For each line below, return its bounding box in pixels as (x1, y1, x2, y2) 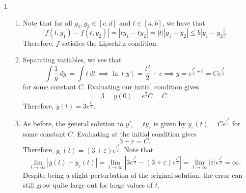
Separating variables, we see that (23, 54, 122, 64)
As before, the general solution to (23, 118, 123, 129)
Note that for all (23, 17, 72, 28)
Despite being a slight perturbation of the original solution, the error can (23, 170, 243, 180)
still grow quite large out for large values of (23, 180, 153, 190)
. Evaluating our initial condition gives (83, 81, 199, 91)
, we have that (162, 17, 205, 28)
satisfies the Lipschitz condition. (61, 38, 158, 48)
